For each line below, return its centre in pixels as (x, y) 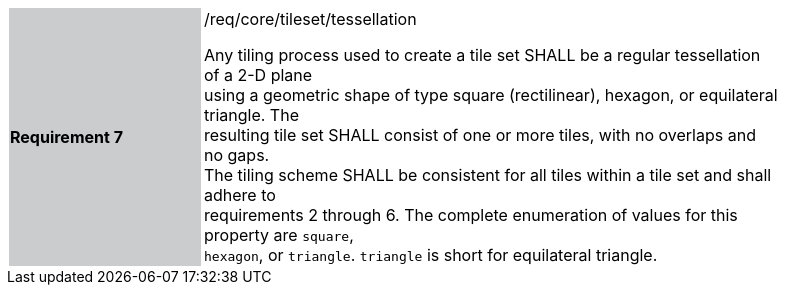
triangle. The (251, 115)
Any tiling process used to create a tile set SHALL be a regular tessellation (482, 55)
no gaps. (237, 155)
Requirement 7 (66, 137)
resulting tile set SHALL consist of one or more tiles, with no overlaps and (480, 135)
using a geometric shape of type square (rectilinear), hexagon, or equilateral (491, 95)
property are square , (279, 235)
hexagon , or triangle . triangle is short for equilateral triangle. (431, 255)
